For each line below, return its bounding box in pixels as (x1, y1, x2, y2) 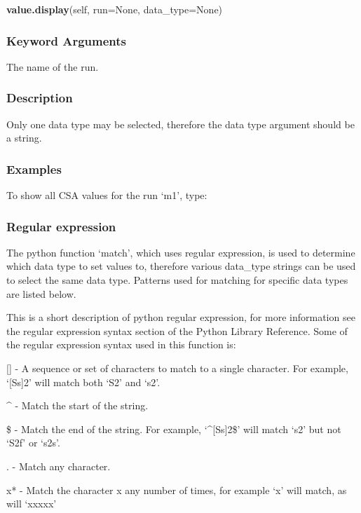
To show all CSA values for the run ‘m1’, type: (6, 188, 207, 203)
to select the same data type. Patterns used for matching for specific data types (6, 273, 348, 287)
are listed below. (6, 286, 76, 301)
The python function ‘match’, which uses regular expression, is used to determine (6, 245, 355, 259)
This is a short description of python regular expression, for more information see (6, 310, 355, 324)
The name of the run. (6, 59, 99, 74)
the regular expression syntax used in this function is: (6, 337, 236, 352)
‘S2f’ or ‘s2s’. (6, 435, 60, 450)
